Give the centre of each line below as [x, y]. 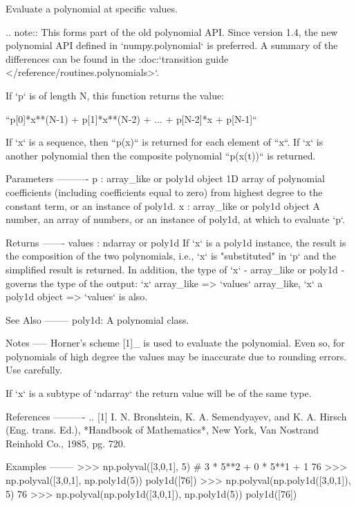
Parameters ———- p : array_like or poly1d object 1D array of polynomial [165, 178]
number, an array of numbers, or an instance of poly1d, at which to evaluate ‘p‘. [175, 219]
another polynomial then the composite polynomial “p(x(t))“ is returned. [161, 155]
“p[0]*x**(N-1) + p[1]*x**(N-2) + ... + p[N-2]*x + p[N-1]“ [131, 118]
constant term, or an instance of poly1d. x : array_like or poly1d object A [163, 205]
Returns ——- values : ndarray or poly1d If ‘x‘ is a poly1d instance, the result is [176, 242]
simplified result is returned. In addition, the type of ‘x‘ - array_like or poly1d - [175, 269]
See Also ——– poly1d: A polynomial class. [97, 319]
